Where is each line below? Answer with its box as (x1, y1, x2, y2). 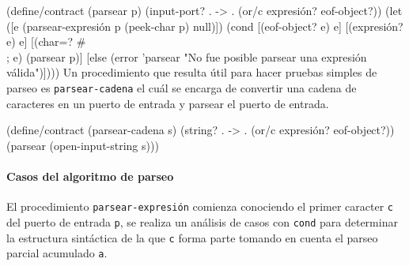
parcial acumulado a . (6, 245, 108, 261)
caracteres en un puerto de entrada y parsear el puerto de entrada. (6, 95, 329, 111)
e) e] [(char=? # (6, 33, 86, 50)
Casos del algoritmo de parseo (6, 168, 174, 184)
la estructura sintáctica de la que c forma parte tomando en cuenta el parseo (6, 229, 378, 245)
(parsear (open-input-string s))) (6, 137, 159, 153)
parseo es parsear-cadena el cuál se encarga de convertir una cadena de (6, 79, 357, 96)
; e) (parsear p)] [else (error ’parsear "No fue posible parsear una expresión (6, 48, 367, 65)
